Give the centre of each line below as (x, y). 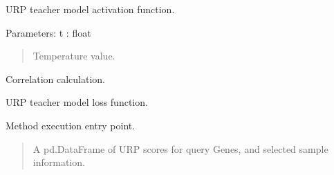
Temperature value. (74, 56)
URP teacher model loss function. (77, 102)
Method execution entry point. (71, 125)
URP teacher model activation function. (90, 9)
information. (59, 162)
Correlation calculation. (55, 79)
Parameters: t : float (48, 32)
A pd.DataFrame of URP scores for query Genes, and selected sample (180, 148)
